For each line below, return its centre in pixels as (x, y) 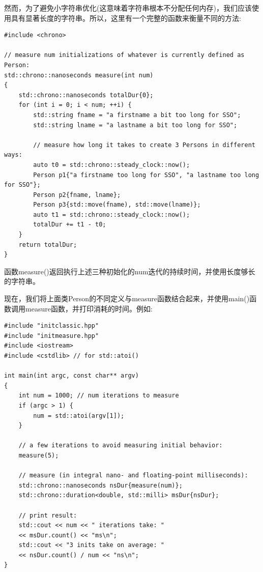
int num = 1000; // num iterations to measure (99, 396)
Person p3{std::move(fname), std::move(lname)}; (117, 205)
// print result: (48, 515)
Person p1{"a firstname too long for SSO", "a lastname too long (146, 175)
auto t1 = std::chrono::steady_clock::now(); (112, 214)
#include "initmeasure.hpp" (52, 336)
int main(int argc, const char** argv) (71, 376)
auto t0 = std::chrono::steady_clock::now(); (112, 165)
